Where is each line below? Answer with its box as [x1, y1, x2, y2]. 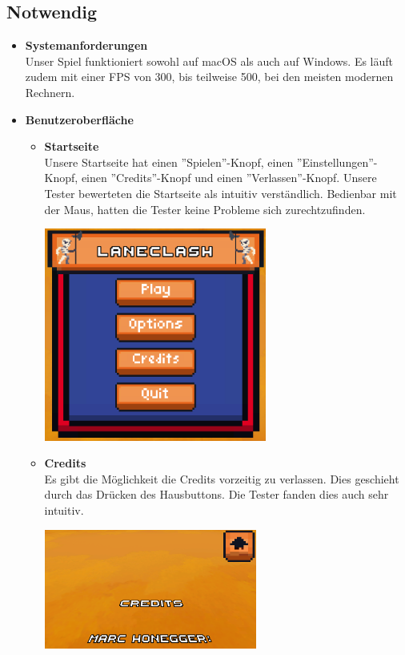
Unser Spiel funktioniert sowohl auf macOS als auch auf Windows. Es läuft [25, 52, 393, 69]
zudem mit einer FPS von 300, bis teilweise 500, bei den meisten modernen [25, 68, 394, 85]
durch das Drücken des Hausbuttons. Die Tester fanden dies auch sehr [44, 486, 389, 503]
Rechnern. [25, 83, 75, 100]
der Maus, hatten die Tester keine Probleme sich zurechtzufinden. [44, 200, 366, 217]
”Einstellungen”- [296, 153, 378, 170]
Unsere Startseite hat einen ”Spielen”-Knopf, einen [44, 153, 294, 170]
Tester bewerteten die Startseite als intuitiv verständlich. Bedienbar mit [44, 184, 397, 201]
